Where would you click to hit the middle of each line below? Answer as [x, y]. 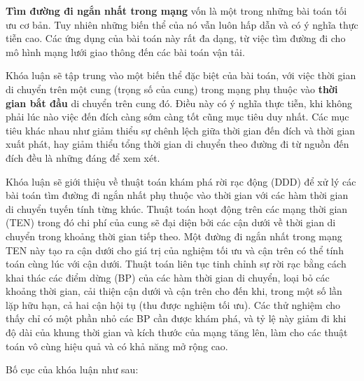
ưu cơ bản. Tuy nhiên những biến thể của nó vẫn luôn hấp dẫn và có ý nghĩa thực [182, 24]
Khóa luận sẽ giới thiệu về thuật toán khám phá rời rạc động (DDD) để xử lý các [181, 181]
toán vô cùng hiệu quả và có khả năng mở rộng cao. [117, 346]
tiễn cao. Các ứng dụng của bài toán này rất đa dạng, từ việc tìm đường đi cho [176, 38]
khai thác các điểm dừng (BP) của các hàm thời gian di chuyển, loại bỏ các [168, 277]
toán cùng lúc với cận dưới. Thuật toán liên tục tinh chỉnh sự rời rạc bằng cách [176, 264]
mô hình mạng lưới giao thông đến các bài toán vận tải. [125, 51]
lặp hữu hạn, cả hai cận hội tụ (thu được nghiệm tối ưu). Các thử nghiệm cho [173, 304]
